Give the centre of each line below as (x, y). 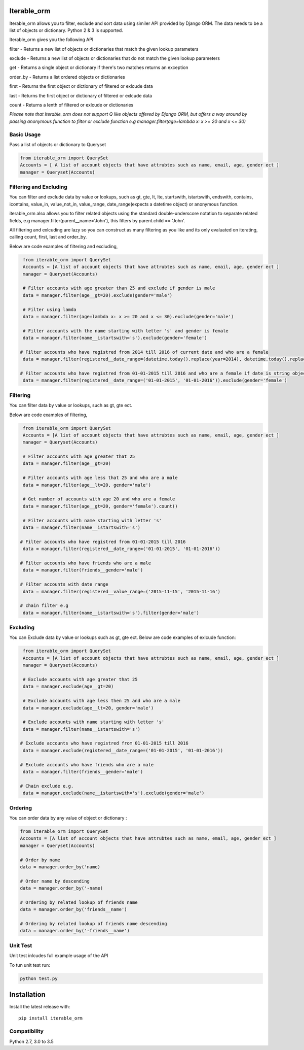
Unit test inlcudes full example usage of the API (59, 956)
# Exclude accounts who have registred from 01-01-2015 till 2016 (104, 743)
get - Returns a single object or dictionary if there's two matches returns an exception (99, 67)
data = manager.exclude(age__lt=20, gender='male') (88, 708)
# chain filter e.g (44, 606)
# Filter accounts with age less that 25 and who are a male (100, 478)
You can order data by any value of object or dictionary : (68, 818)
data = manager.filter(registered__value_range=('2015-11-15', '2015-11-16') (122, 591)
